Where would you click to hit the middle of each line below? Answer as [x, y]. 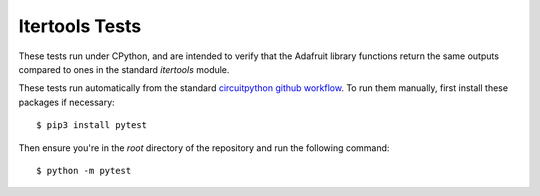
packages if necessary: [66, 102]
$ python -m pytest [84, 170]
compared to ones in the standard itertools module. [124, 69]
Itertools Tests [80, 26]
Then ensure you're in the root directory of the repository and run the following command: [204, 147]
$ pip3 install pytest [92, 125]
